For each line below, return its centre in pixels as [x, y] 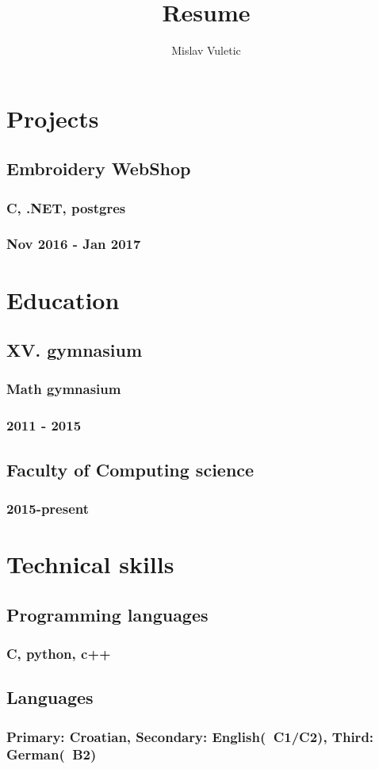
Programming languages [107, 614]
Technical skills [90, 564]
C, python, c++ [59, 653]
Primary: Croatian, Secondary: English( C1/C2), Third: [190, 736]
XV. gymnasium [75, 350]
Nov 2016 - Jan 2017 [74, 244]
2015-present [48, 508]
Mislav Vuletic [206, 50]
